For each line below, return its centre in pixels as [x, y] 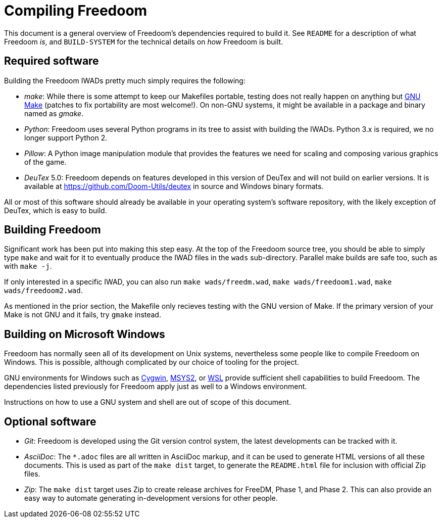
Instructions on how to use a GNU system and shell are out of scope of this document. [148, 402]
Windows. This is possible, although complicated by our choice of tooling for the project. [152, 362]
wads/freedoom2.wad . [43, 291]
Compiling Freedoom [76, 11]
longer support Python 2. [66, 137]
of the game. [45, 162]
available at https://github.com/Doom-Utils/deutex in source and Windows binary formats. [174, 186]
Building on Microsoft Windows [85, 334]
